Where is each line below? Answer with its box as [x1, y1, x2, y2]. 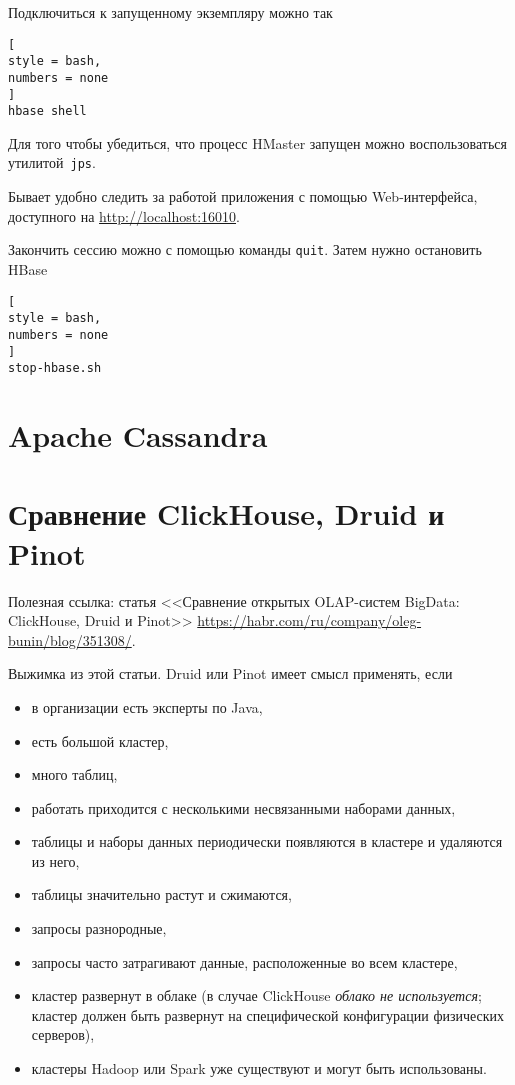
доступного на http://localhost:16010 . [8, 205, 240, 226]
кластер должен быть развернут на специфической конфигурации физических [31, 1004, 505, 1025]
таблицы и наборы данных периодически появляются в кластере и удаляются [31, 831, 503, 852]
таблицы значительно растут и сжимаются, [31, 884, 292, 905]
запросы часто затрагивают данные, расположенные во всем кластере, [31, 951, 458, 972]
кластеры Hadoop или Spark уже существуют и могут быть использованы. [31, 1058, 487, 1079]
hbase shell [8, 104, 87, 119]
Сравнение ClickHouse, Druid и [8, 493, 445, 534]
